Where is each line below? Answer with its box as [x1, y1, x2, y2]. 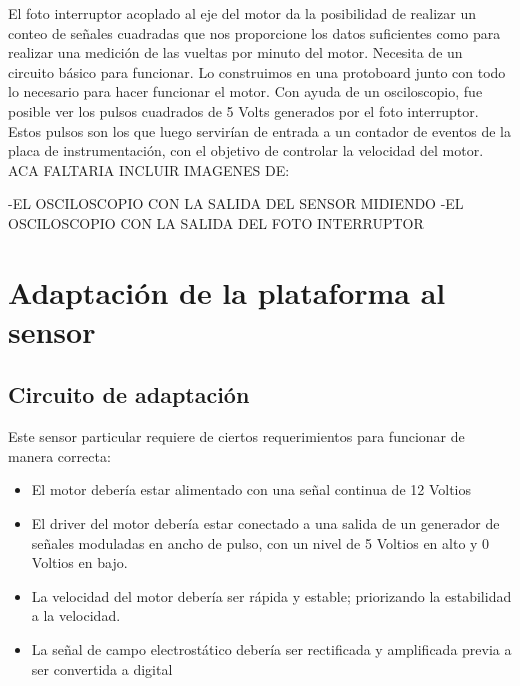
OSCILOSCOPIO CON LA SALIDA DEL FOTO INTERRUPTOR [8, 212, 424, 233]
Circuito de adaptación [8, 379, 250, 410]
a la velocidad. [31, 605, 121, 626]
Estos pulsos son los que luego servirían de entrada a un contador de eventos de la [8, 120, 511, 141]
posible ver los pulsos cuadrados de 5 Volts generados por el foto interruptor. [8, 100, 479, 121]
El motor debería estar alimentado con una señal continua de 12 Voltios [31, 479, 472, 500]
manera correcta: [8, 445, 111, 466]
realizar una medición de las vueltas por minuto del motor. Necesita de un [8, 42, 463, 63]
